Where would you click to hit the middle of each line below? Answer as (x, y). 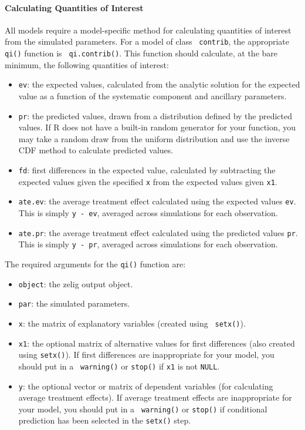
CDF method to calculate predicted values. (96, 150)
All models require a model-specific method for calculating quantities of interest (148, 30)
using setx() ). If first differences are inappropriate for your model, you (146, 355)
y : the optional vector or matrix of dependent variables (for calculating (146, 386)
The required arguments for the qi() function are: (95, 263)
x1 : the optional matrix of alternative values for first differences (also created (157, 343)
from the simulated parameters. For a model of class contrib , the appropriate (147, 41)
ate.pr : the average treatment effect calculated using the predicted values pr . (158, 232)
